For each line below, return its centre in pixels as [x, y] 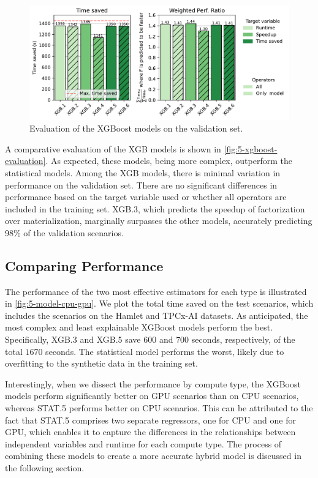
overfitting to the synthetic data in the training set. [101, 363]
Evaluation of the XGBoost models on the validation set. [136, 128]
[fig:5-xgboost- [251, 148]
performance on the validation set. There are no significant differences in [141, 185]
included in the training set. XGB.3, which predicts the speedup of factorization [155, 208]
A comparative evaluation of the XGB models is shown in [113, 148]
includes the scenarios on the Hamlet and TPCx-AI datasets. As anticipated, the [157, 315]
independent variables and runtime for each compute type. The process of [143, 443]
